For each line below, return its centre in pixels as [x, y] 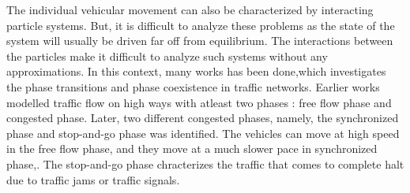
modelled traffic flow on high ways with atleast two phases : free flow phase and [199, 102]
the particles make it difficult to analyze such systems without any [167, 56]
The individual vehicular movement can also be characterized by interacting [190, 9]
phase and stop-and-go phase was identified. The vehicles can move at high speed [203, 133]
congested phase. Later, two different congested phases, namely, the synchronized [203, 118]
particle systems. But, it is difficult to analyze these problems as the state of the [201, 25]
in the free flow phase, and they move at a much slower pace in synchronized [192, 148]
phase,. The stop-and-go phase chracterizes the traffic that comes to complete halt [205, 163]
